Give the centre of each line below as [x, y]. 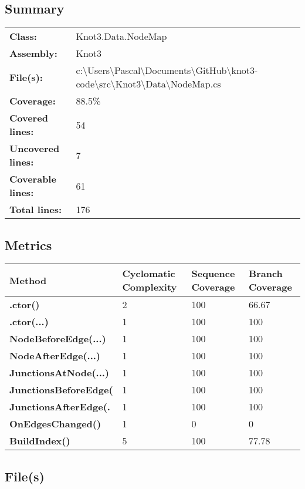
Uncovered [35, 149]
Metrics [28, 244]
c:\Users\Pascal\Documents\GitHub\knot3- [167, 70]
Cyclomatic [149, 274]
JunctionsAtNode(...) [60, 373]
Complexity [150, 287]
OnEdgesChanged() [55, 424]
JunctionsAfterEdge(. [60, 407]
